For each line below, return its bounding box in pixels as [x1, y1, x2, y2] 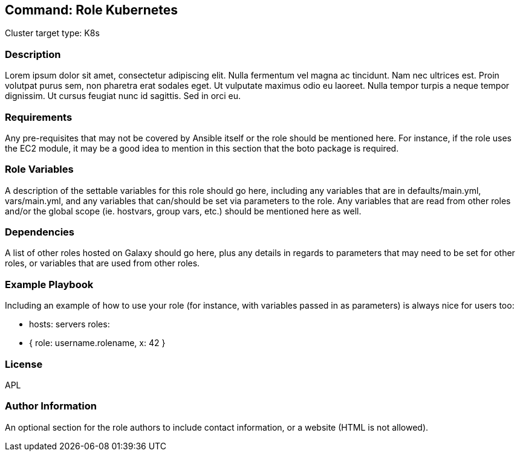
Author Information [5, 400, 97, 413]
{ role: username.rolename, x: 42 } [29, 338, 166, 348]
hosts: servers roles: [29, 319, 110, 330]
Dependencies [5, 226, 75, 239]
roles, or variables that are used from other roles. [5, 258, 200, 269]
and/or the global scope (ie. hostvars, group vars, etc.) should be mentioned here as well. [5, 205, 362, 216]
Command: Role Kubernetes [5, 2, 178, 18]
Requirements [5, 111, 73, 123]
